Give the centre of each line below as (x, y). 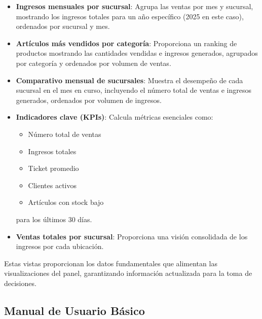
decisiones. (20, 283)
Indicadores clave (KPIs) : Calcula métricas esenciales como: (115, 117)
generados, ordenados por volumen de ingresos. (89, 100)
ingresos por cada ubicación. (60, 246)
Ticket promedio (53, 168)
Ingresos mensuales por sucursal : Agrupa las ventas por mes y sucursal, (135, 6)
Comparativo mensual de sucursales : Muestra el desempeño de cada (129, 80)
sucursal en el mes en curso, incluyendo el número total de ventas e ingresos (134, 90)
